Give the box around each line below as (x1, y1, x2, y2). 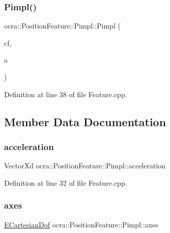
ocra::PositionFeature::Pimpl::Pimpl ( (4, 20, 121, 31)
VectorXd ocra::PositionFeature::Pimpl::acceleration (4, 160, 166, 171)
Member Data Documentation (4, 113, 166, 129)
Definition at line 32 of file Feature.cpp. (4, 177, 127, 188)
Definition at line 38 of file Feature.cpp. (4, 89, 127, 99)
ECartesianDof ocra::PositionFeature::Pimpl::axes (4, 219, 158, 229)
